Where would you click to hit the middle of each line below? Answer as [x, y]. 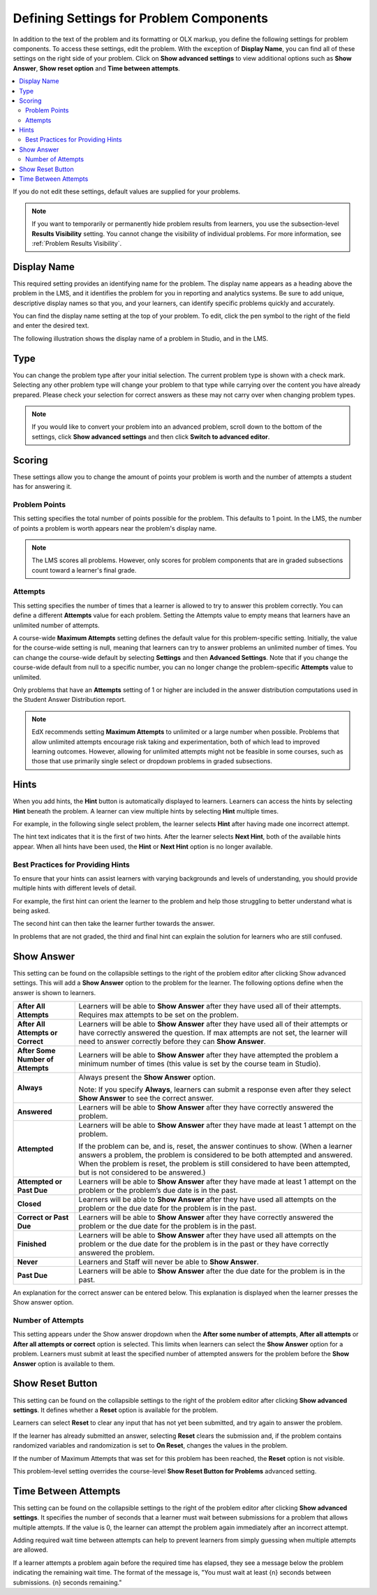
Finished [32, 1244]
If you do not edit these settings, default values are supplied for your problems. [127, 191]
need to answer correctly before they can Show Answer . [172, 1041]
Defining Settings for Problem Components [141, 18]
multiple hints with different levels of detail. [75, 888]
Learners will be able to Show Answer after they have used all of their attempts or [213, 1024]
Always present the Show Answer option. [147, 1077]
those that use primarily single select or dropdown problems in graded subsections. [152, 761]
